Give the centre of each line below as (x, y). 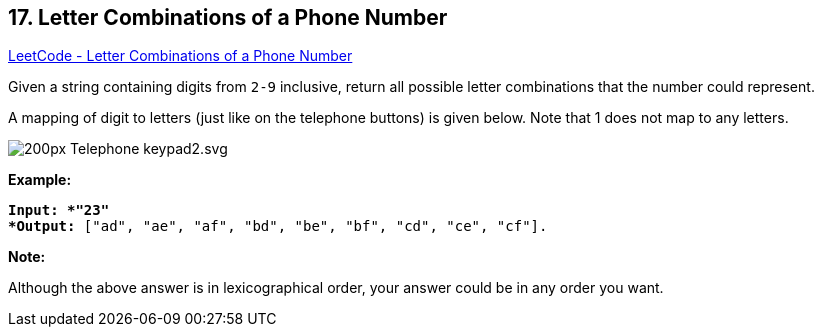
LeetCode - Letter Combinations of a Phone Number (180, 56)
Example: (40, 180)
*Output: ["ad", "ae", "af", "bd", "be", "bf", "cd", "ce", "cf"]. (278, 226)
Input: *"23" (59, 210)
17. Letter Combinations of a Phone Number (228, 17)
